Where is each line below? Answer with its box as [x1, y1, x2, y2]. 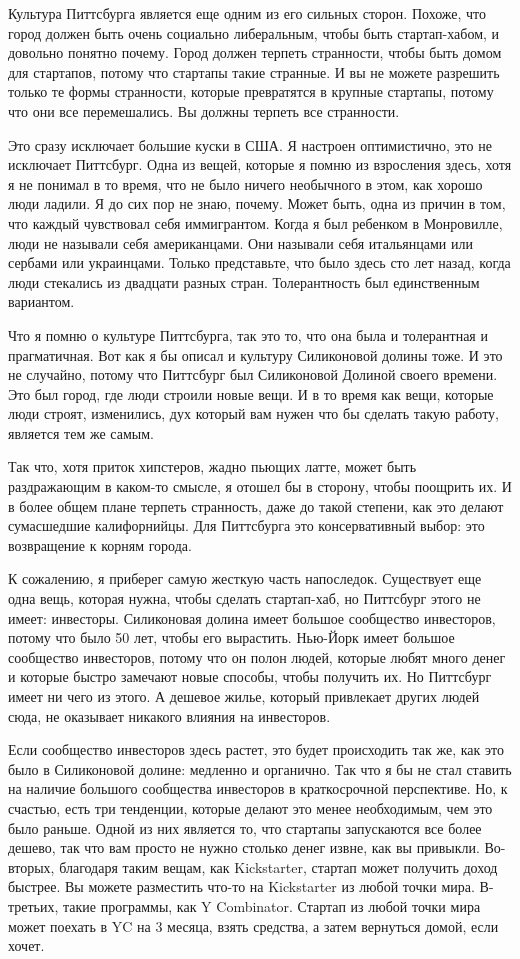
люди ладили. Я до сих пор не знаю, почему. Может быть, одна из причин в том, [8, 193, 506, 214]
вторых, [8, 856, 55, 877]
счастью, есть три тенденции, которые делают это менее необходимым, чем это [8, 797, 493, 818]
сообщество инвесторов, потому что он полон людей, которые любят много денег [8, 646, 506, 667]
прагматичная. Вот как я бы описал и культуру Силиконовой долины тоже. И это [8, 344, 503, 365]
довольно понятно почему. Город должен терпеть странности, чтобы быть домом [8, 42, 502, 63]
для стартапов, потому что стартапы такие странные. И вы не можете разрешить [8, 61, 500, 82]
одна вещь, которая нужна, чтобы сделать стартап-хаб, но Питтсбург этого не [8, 588, 481, 609]
